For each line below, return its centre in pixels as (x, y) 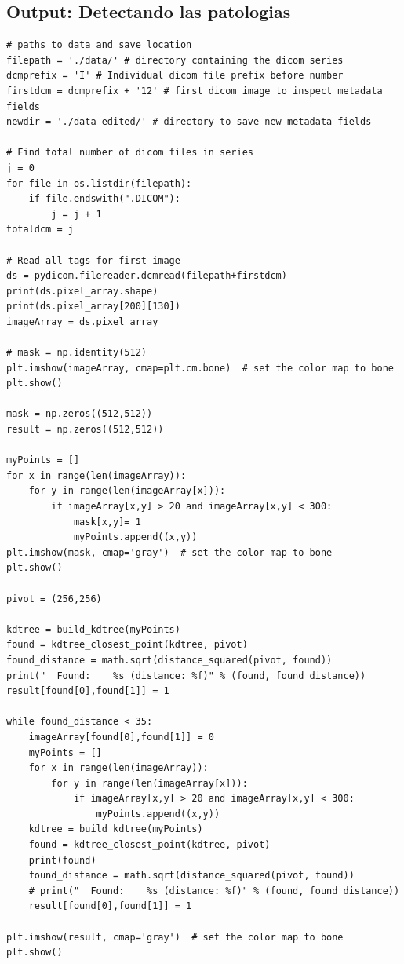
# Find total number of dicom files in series (130, 153)
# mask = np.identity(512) (76, 353)
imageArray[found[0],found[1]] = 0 (121, 737)
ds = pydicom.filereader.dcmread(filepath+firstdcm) (147, 276)
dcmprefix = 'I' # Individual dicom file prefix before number (175, 76)
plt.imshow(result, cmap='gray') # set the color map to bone (175, 937)
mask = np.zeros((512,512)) (80, 414)
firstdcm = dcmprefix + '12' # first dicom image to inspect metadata (195, 91)
